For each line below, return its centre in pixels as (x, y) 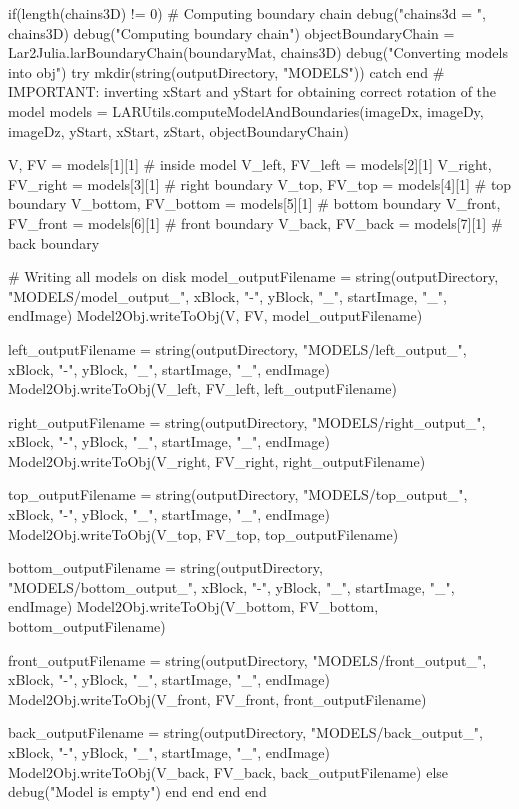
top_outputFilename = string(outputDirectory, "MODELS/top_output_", (238, 494)
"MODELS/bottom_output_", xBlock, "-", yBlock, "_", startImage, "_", (231, 586)
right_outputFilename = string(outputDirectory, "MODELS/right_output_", (247, 421)
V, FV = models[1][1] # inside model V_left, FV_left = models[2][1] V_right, (250, 164)
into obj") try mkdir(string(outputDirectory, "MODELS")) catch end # (226, 71)
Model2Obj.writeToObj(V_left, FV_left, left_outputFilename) (203, 388)
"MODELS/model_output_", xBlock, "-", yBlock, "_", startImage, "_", (227, 295)
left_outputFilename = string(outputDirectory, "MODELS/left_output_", (237, 348)
